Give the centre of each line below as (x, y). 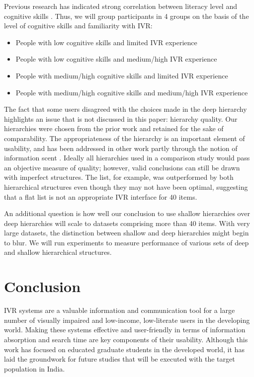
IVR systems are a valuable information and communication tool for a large (120, 310)
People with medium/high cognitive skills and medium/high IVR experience (132, 92)
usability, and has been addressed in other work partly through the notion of (121, 148)
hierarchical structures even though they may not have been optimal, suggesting (126, 187)
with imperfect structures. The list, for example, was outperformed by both (119, 177)
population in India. (35, 368)
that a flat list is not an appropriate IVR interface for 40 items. (101, 196)
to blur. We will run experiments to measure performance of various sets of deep (127, 242)
